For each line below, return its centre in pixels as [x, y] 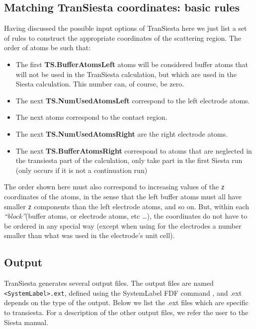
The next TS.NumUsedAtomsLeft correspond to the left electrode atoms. [133, 100]
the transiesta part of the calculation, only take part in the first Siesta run [129, 160]
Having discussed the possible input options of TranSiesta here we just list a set [126, 28]
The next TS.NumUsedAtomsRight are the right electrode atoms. [122, 133]
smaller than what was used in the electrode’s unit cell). [89, 235]
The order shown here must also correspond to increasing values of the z [114, 187]
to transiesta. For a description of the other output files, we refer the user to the [126, 312]
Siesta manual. [26, 322]
